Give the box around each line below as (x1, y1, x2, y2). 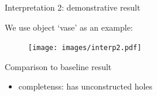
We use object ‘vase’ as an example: (5, 21, 133, 33)
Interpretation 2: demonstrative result (5, 1, 141, 13)
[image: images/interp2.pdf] (28, 44, 142, 52)
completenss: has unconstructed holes (18, 80, 153, 92)
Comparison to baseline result (5, 60, 112, 72)
